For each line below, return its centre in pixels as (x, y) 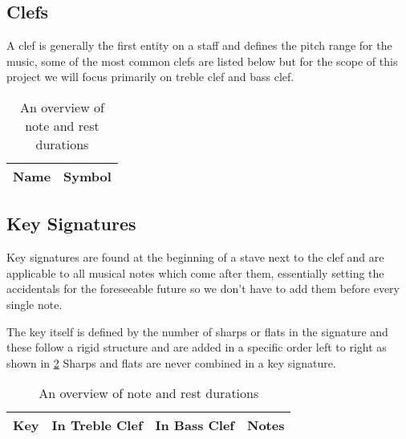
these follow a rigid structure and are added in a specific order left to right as (197, 347)
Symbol (87, 176)
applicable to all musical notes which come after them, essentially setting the (195, 272)
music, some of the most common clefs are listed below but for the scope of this (202, 61)
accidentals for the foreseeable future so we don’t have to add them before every (203, 289)
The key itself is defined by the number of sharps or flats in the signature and (197, 331)
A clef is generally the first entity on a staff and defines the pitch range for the (199, 45)
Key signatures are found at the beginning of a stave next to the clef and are (195, 257)
